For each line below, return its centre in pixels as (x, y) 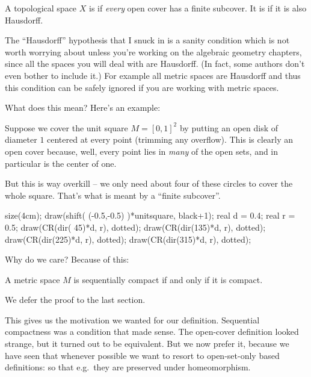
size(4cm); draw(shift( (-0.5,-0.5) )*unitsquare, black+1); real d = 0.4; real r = (150, 215)
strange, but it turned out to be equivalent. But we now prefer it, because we (147, 344)
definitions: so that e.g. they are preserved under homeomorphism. (128, 367)
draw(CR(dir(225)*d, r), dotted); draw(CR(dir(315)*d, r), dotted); (128, 239)
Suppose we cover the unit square (66, 127)
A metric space (32, 279)
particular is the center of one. (61, 163)
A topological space (41, 8)
